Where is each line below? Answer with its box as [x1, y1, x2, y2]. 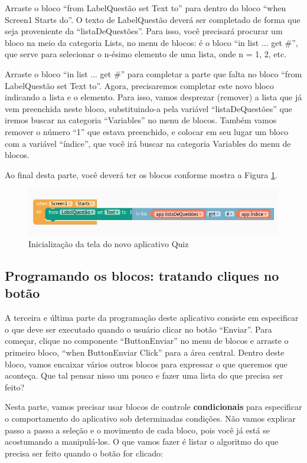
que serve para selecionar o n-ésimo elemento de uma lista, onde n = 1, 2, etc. [5, 48, 287, 60]
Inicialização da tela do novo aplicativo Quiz [28, 238, 189, 250]
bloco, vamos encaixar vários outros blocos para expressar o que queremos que [5, 357, 288, 370]
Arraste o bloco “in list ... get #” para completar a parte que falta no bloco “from [5, 67, 302, 80]
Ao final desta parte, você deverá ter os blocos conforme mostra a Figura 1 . [5, 168, 277, 180]
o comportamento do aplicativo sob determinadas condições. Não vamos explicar [5, 412, 296, 425]
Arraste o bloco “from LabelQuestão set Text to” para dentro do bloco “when [5, 2, 286, 14]
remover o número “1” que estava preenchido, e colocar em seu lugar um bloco [5, 125, 289, 137]
